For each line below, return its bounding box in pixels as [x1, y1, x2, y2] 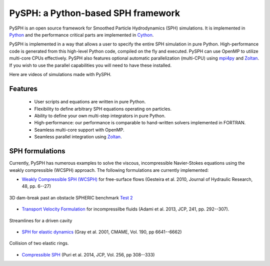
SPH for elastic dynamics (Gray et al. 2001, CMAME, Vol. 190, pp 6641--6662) [21, 228, 182, 235]
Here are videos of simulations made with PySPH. [9, 71, 112, 77]
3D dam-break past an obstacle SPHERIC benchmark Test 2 [9, 194, 133, 200]
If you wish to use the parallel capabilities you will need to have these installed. [9, 62, 172, 68]
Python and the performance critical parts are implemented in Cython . [9, 32, 154, 38]
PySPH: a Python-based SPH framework [9, 8, 180, 19]
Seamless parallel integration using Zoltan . [34, 134, 122, 140]
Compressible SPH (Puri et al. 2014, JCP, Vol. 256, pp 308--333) [21, 251, 155, 257]
